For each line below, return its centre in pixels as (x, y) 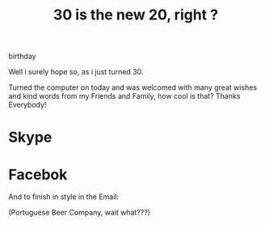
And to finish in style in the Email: (64, 197)
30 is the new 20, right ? (136, 15)
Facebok (38, 174)
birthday (22, 56)
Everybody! (27, 105)
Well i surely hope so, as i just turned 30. (76, 72)
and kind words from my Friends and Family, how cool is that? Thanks (124, 96)
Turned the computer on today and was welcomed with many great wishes (132, 87)
